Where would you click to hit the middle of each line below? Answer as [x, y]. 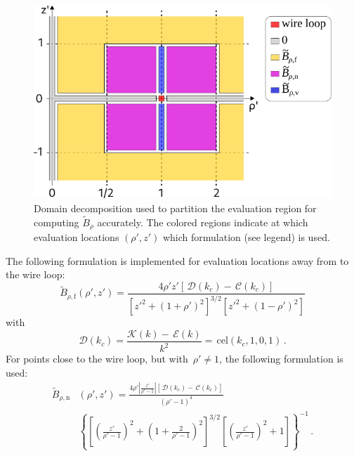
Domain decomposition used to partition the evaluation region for [175, 208]
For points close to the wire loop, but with [97, 359]
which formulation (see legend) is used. [246, 237]
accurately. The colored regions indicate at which [203, 222]
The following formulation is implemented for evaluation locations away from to [177, 260]
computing [57, 222]
